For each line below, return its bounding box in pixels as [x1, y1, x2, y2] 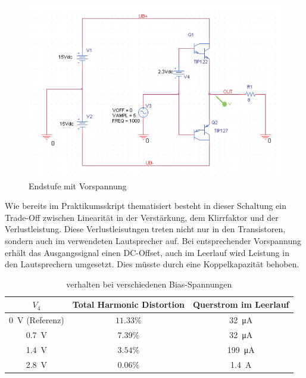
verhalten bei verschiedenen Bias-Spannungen [66, 277, 232, 290]
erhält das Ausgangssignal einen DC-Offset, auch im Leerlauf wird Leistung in [5, 246, 289, 258]
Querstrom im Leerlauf [192, 298, 289, 311]
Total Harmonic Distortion [72, 298, 185, 311]
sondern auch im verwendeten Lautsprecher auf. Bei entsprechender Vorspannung [5, 235, 301, 246]
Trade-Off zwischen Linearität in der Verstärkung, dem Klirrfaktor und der [5, 211, 279, 223]
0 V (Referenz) [9, 314, 64, 326]
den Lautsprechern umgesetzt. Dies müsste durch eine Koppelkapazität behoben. [5, 258, 299, 270]
